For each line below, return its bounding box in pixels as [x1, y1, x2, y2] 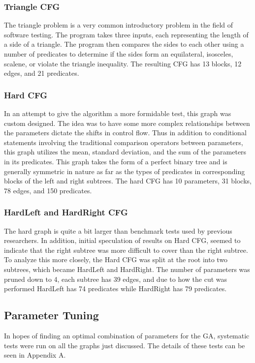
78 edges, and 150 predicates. [4, 185, 92, 195]
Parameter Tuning [4, 307, 99, 323]
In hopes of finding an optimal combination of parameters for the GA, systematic [4, 330, 250, 340]
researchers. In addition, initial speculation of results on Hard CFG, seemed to [4, 235, 241, 245]
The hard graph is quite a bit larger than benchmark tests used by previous [4, 225, 232, 236]
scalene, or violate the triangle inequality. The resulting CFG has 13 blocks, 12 [4, 58, 242, 68]
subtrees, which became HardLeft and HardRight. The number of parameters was [4, 264, 250, 274]
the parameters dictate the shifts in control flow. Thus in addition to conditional [4, 127, 247, 138]
